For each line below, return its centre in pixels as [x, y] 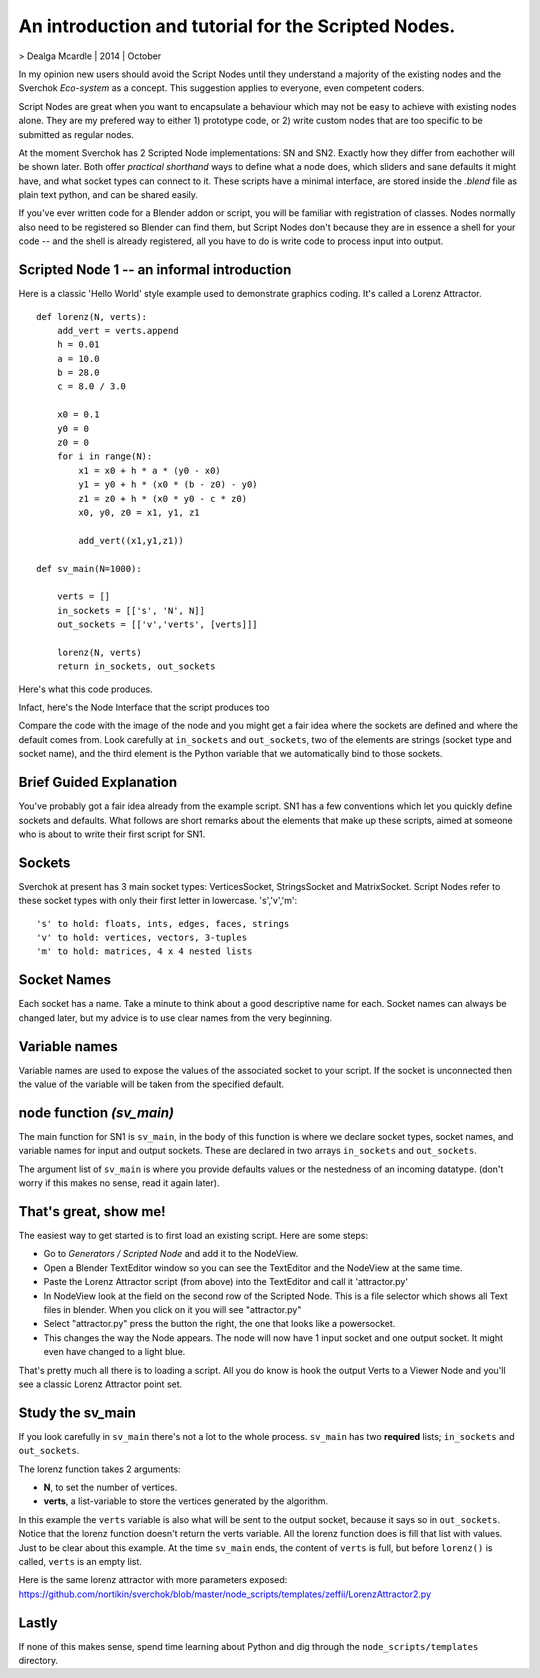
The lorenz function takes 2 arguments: [99, 1469]
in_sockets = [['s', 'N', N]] [130, 610]
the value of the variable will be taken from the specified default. [151, 1084]
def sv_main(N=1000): [89, 568]
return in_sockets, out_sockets [136, 666]
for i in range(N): [104, 456]
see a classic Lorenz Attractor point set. [100, 1384]
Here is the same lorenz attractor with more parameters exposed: [153, 1580]
